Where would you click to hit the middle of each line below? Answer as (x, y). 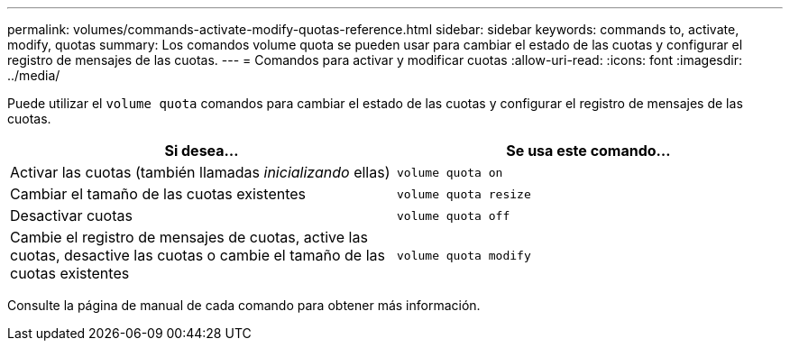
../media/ (34, 75)
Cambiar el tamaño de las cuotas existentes (158, 194)
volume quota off (454, 215)
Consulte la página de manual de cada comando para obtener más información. (244, 305)
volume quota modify (464, 255)
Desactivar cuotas (71, 215)
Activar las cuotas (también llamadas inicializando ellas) (200, 172)
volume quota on (450, 172)
